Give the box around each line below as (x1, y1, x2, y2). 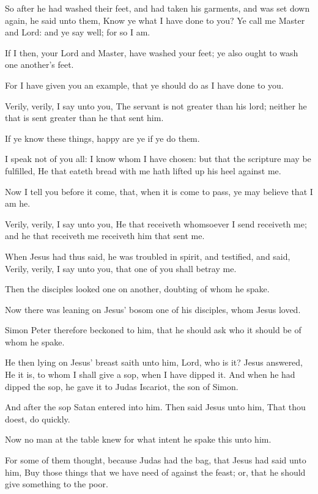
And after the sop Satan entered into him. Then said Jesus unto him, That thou (5, 400, 306, 413)
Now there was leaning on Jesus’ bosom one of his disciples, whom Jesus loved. (5, 303, 301, 315)
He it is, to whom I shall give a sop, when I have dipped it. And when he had (5, 368, 295, 381)
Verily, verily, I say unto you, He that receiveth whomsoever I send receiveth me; (5, 217, 307, 230)
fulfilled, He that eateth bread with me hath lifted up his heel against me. (5, 164, 281, 177)
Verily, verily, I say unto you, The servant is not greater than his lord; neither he (5, 99, 307, 112)
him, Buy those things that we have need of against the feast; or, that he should (5, 465, 306, 478)
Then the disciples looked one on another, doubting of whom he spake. (5, 282, 270, 295)
